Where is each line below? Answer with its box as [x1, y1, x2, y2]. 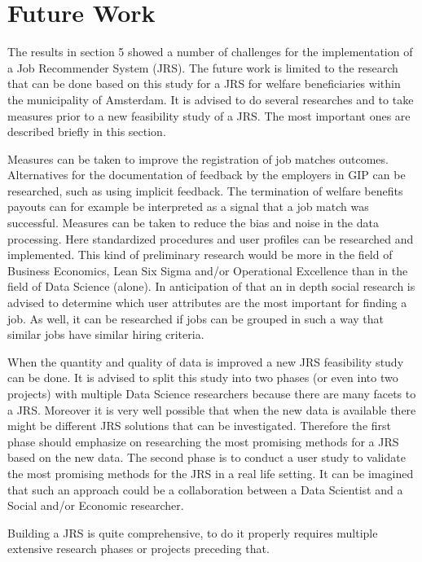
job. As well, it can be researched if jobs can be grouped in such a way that [7, 310, 385, 327]
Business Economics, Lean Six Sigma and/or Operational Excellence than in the [7, 261, 408, 279]
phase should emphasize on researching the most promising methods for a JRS [7, 432, 399, 450]
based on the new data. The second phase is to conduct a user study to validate [7, 449, 406, 466]
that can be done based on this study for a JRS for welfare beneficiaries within [7, 75, 401, 92]
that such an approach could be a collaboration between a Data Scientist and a [7, 481, 403, 498]
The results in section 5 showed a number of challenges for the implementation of [7, 43, 413, 60]
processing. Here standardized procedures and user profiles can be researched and [7, 230, 414, 247]
